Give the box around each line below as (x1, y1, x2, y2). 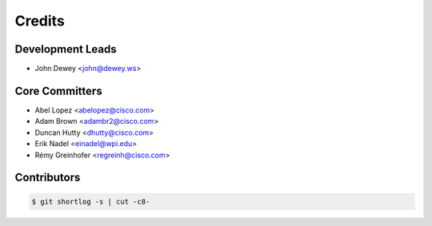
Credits (14, 12, 66, 30)
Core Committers (14, 84, 103, 97)
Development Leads (14, 42, 118, 56)
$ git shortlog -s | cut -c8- (31, 196, 150, 206)
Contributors (14, 171, 81, 184)
